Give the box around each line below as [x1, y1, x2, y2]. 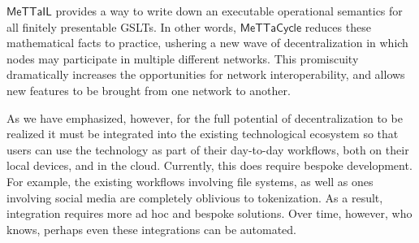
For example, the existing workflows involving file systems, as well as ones [6, 172, 374, 189]
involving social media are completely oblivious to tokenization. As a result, [6, 189, 383, 206]
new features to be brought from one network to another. [6, 81, 291, 98]
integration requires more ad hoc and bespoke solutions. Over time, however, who [6, 205, 413, 222]
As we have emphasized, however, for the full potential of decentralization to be [6, 109, 403, 126]
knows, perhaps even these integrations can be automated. [6, 220, 296, 237]
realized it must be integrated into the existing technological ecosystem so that [6, 125, 399, 142]
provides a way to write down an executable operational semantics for [55, 2, 403, 19]
